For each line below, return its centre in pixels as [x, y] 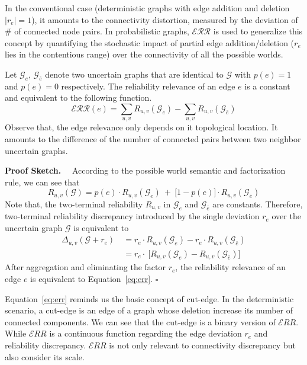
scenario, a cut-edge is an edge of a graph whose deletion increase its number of [149, 310]
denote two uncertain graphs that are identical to [134, 74]
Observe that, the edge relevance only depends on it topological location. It [141, 127]
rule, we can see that [42, 182]
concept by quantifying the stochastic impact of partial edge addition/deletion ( [150, 42]
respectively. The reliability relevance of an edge [148, 86]
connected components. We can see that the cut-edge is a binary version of [140, 321]
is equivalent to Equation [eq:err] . [91, 278]
